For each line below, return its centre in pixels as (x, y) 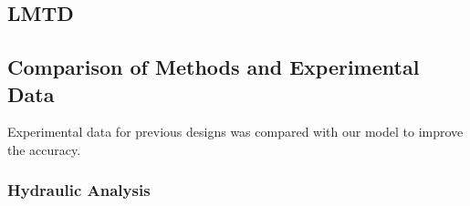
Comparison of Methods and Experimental (214, 67)
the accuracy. (44, 149)
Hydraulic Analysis (79, 190)
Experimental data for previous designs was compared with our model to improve (235, 132)
